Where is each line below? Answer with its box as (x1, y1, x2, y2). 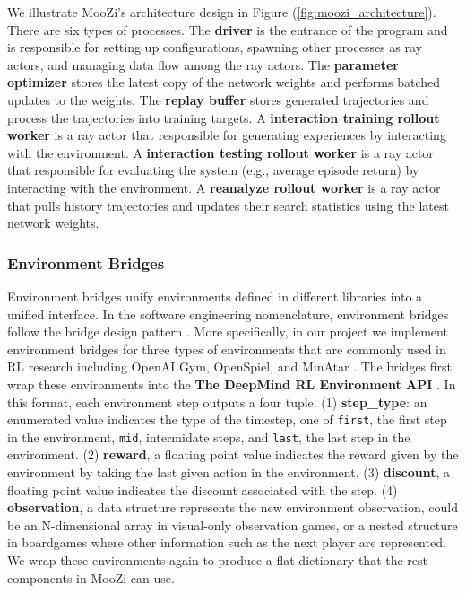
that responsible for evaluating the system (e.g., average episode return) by (7, 161, 419, 179)
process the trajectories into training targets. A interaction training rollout (7, 108, 440, 126)
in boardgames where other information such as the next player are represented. (7, 533, 446, 552)
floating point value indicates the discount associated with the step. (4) (7, 480, 398, 499)
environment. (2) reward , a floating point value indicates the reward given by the (7, 445, 459, 464)
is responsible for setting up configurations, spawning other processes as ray (7, 38, 423, 57)
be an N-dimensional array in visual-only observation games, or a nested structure (7, 515, 458, 534)
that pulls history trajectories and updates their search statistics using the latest (7, 196, 449, 214)
